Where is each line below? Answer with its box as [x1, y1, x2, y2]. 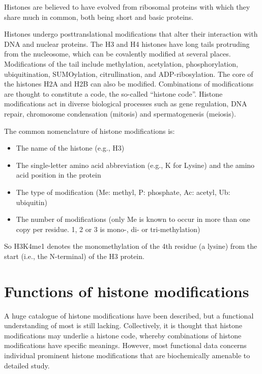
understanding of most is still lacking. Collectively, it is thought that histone [4, 320, 242, 331]
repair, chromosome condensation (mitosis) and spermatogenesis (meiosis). [4, 108, 236, 119]
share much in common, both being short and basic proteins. [4, 11, 194, 22]
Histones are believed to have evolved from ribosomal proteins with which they [4, 2, 250, 12]
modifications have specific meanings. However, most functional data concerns [4, 340, 247, 351]
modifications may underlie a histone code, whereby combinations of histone [4, 330, 242, 340]
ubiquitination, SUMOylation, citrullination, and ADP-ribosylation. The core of [4, 68, 253, 79]
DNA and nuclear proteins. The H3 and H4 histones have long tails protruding [4, 38, 250, 49]
